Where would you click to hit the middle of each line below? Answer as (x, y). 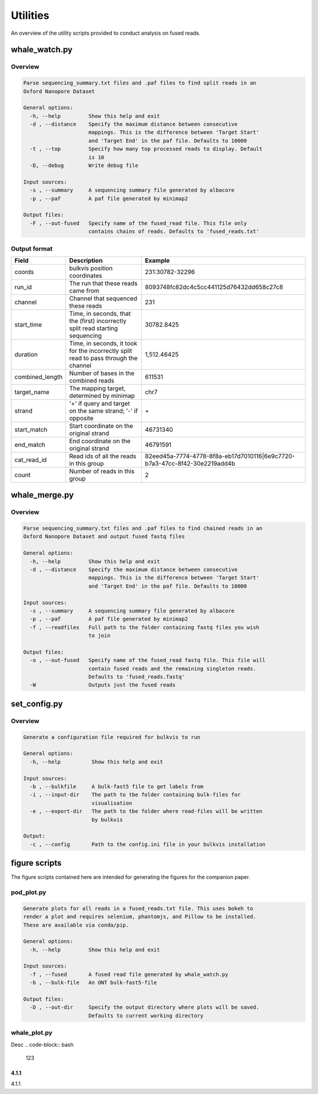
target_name (32, 392)
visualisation (112, 803)
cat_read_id (31, 460)
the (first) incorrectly (98, 321)
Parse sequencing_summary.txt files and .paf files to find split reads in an (140, 83)
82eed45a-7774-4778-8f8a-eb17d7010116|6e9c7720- (220, 456)
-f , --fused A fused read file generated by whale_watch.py (129, 974)
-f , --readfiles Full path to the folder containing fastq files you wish (145, 627)
